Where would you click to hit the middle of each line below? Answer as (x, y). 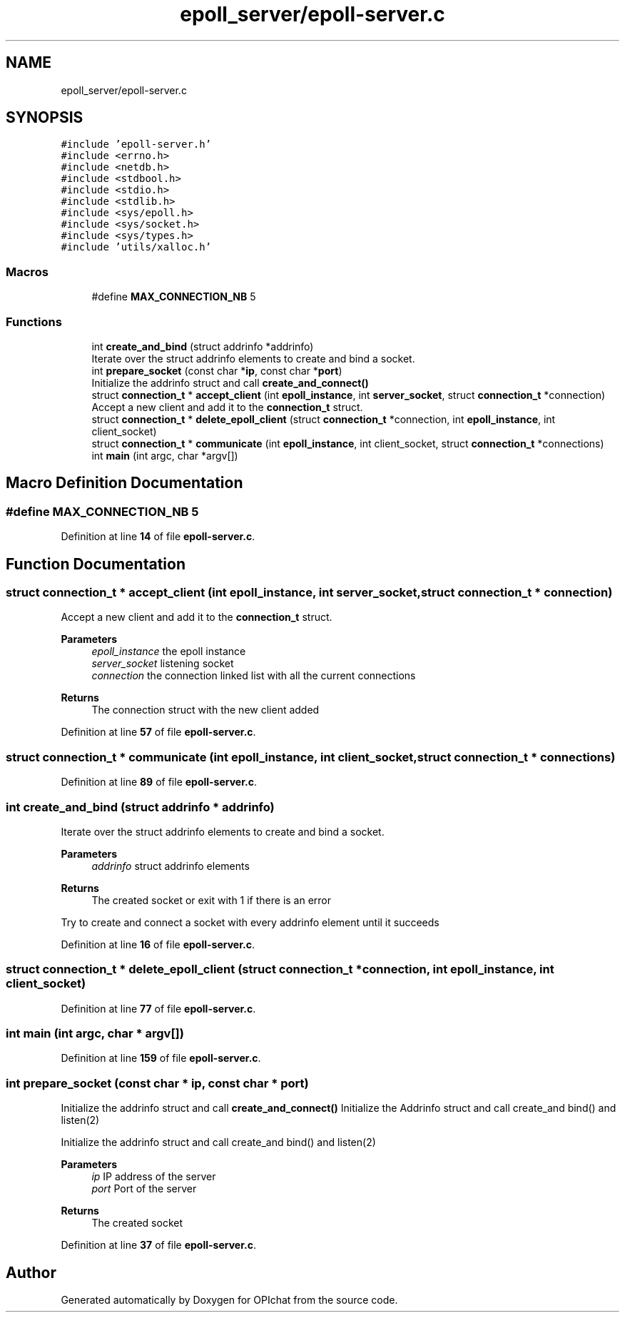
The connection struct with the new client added (205, 710)
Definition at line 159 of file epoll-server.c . (161, 1058)
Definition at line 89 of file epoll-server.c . (159, 782)
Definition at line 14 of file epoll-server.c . (158, 537)
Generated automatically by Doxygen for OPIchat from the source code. (229, 1299)
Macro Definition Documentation (125, 483)
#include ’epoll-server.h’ (136, 145)
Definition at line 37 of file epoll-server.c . (158, 1245)
